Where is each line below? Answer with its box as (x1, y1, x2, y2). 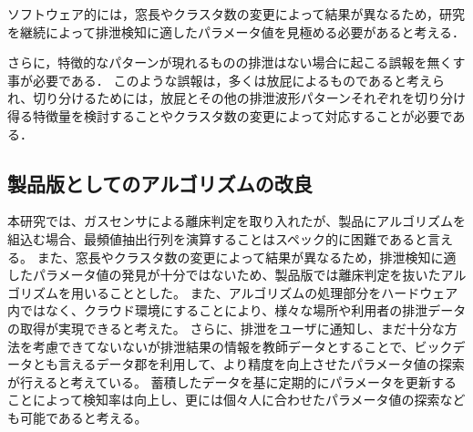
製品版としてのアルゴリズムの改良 (7, 169, 313, 197)
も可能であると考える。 (7, 407, 148, 427)
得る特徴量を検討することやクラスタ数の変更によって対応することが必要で (7, 106, 453, 125)
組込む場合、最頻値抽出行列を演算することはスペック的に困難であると (7, 229, 427, 248)
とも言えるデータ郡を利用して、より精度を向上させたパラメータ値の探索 (32, 355, 465, 374)
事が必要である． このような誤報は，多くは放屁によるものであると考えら (7, 70, 445, 89)
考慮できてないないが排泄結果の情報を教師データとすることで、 (32, 336, 415, 355)
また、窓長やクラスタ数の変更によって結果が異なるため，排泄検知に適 (36, 247, 457, 266)
